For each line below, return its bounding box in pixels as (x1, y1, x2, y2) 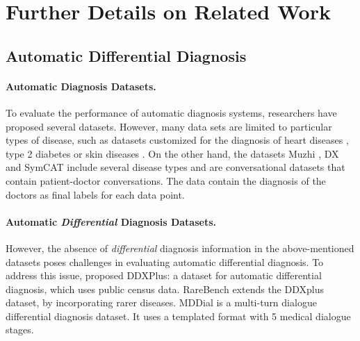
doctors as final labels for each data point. (6, 187, 185, 201)
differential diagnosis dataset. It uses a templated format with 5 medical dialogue (6, 308, 351, 323)
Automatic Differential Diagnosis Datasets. (6, 214, 216, 228)
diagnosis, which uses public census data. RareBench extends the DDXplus (6, 281, 324, 296)
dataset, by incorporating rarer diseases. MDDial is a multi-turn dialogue (6, 295, 317, 310)
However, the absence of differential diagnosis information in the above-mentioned (6, 240, 354, 255)
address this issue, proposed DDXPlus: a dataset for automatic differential (6, 268, 322, 283)
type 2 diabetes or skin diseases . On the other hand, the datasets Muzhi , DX (6, 146, 339, 160)
